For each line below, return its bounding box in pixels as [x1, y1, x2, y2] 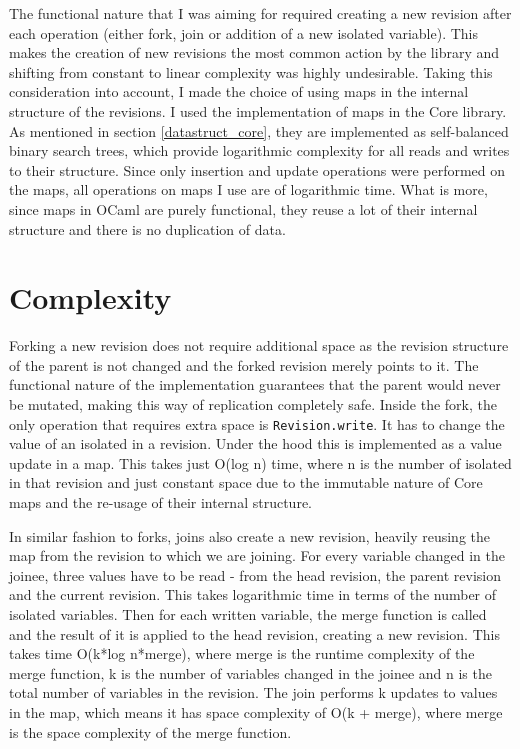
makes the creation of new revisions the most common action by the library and [9, 42, 500, 63]
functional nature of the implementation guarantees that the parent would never [9, 374, 501, 395]
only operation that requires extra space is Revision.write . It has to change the [9, 413, 505, 434]
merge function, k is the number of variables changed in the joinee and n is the [9, 662, 492, 683]
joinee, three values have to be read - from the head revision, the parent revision [9, 564, 501, 585]
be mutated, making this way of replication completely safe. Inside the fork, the [9, 394, 497, 415]
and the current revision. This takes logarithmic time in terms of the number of [9, 584, 497, 605]
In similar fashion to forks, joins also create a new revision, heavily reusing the [9, 525, 491, 546]
